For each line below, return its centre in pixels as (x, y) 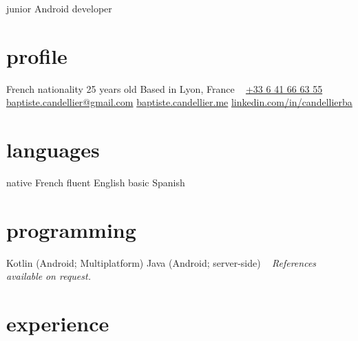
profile (37, 55)
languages (53, 150)
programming (71, 229)
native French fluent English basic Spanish (96, 183)
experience (58, 323)
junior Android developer (59, 8)
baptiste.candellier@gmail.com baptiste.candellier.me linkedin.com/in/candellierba (179, 102)
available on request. (49, 276)
